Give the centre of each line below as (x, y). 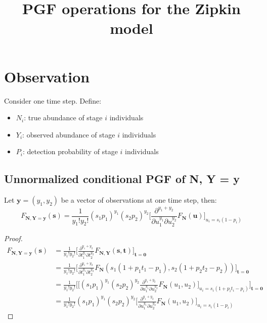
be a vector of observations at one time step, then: (139, 200)
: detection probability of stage (70, 151)
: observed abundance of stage (69, 134)
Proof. (13, 238)
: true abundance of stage (63, 118)
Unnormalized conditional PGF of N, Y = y (122, 179)
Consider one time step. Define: (53, 100)
